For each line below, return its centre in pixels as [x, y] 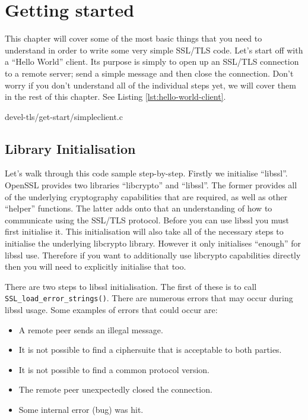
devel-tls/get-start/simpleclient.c [64, 116]
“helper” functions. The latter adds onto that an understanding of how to [139, 208]
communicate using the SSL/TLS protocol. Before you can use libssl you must [147, 220]
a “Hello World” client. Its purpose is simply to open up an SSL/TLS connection [152, 61]
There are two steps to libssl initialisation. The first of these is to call [131, 286]
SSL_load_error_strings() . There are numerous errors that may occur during [149, 298]
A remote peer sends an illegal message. [91, 329]
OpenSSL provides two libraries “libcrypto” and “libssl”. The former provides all [151, 185]
